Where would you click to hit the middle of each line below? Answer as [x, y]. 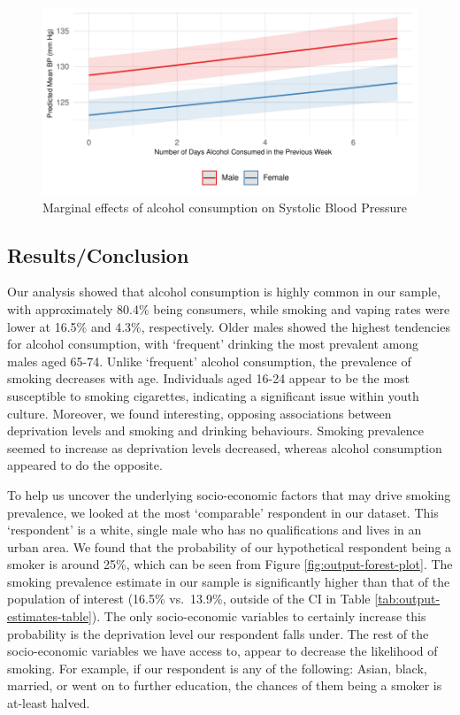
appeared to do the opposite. [85, 465]
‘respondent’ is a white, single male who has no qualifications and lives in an [215, 530]
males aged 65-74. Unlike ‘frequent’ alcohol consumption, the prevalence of [209, 361]
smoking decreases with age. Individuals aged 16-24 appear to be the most [209, 378]
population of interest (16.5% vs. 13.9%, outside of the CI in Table [189, 599]
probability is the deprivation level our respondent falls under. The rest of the [218, 633]
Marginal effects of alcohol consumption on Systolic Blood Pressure [225, 207]
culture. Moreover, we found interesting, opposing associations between [199, 413]
